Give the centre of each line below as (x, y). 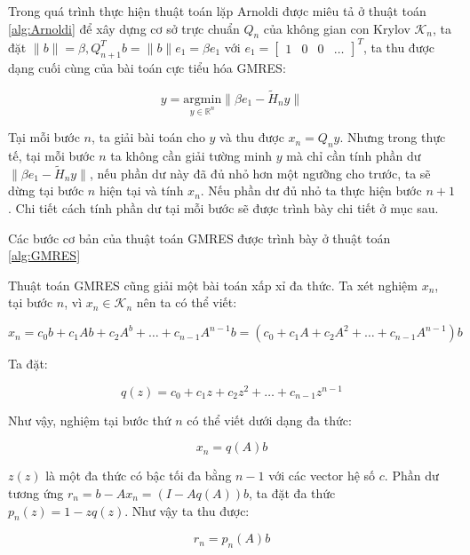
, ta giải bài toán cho (148, 137)
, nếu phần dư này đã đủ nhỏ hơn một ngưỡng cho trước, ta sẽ (260, 173)
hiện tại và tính (141, 190)
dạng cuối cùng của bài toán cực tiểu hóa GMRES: (147, 67)
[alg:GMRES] (44, 255)
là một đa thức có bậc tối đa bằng (139, 476)
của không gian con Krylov (337, 28)
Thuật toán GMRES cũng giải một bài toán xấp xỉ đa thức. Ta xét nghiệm (213, 285)
